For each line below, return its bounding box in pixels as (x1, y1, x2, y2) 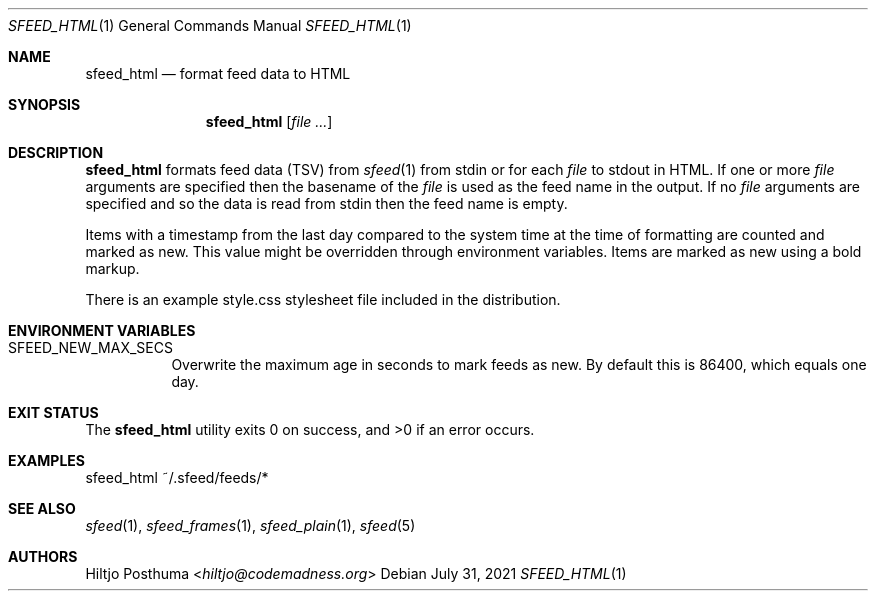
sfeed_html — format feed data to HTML (85, 65, 351, 82)
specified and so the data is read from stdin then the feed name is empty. (85, 195, 568, 212)
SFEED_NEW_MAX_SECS (8, 339, 173, 356)
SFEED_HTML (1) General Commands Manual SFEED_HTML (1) (8, 17, 412, 34)
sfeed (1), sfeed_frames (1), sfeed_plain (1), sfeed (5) (85, 517, 416, 534)
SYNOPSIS (8, 96, 81, 113)
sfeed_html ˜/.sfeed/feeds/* (85, 469, 269, 486)
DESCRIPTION (8, 144, 104, 161)
